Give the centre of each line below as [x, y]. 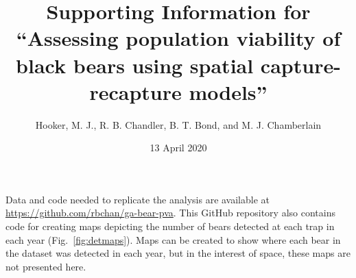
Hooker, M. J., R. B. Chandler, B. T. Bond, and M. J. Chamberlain [178, 124]
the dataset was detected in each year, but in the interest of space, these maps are [178, 253]
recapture [135, 91]
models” [228, 91]
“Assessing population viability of [178, 38]
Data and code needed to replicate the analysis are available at [138, 199]
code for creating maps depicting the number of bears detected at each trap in [170, 226]
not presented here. [46, 266]
